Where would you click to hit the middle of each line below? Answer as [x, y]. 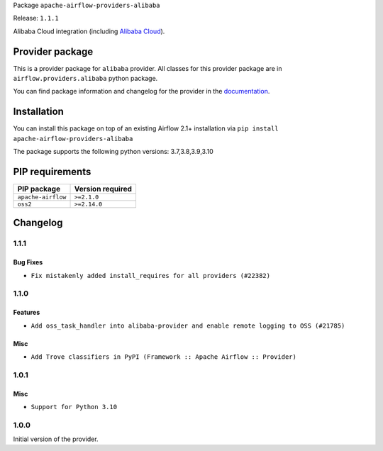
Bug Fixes [28, 262]
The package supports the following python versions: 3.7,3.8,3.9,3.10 [113, 152]
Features [27, 313]
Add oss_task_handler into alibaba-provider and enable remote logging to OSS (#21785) [188, 325]
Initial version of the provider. [56, 439]
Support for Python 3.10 [74, 407]
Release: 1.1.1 [36, 18]
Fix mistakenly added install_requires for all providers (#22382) [151, 275]
